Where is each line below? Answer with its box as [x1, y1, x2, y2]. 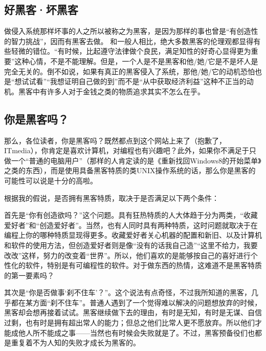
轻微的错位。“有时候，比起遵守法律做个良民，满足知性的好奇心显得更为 [11, 46, 251, 56]
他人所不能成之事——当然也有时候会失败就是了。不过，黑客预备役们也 [18, 327, 255, 338]
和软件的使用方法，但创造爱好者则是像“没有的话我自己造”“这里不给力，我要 [4, 239, 258, 250]
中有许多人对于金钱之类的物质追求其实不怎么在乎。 [32, 86, 205, 96]
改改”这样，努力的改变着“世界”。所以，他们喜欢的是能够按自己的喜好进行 [4, 250, 251, 260]
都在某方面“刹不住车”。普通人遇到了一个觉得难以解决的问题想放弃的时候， [11, 297, 262, 307]
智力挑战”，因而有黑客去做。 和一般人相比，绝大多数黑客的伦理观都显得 [11, 35, 254, 46]
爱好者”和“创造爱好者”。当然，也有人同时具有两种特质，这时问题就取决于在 [4, 219, 258, 230]
